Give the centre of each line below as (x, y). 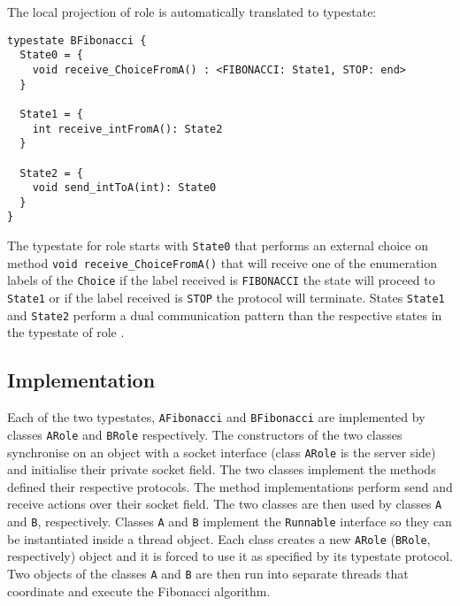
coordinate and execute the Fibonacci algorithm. (139, 591)
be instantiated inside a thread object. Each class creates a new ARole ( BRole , (219, 538)
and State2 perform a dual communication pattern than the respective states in (225, 315)
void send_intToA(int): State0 (124, 188)
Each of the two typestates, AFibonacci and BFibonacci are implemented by (216, 417)
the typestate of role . (66, 332)
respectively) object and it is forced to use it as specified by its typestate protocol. (230, 556)
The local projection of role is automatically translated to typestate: (192, 12)
